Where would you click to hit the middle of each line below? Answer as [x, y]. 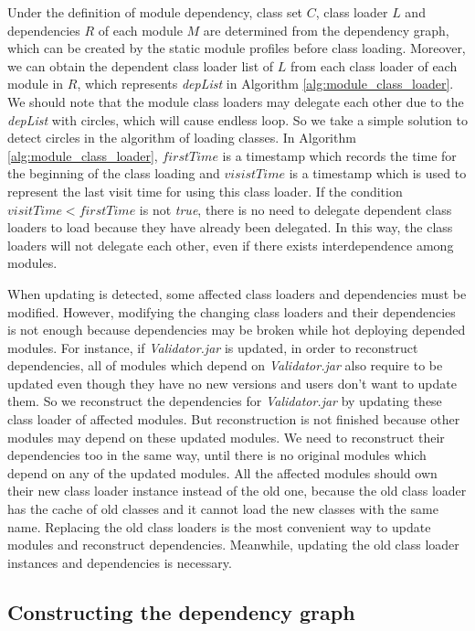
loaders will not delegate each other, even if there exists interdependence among [231, 245]
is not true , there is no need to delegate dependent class [296, 209]
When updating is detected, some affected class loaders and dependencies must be [237, 293]
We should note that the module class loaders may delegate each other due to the [236, 101]
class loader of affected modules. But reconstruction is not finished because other [234, 419]
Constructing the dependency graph [181, 611]
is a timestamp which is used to [378, 173]
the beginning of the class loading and [114, 173]
